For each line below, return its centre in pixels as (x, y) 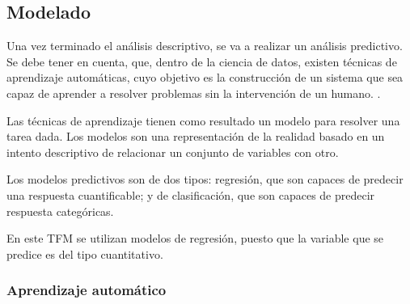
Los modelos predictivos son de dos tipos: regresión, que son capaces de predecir (205, 179)
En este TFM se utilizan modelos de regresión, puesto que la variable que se (195, 238)
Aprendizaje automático (87, 290)
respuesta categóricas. (60, 211)
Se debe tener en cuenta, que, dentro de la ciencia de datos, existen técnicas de (202, 61)
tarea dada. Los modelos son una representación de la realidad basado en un (196, 136)
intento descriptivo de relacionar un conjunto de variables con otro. (173, 152)
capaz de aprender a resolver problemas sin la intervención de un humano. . (194, 93)
